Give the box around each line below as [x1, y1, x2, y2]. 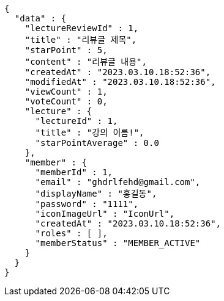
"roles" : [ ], [35, 228, 108, 238]
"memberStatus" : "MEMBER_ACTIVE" [35, 238, 201, 248]
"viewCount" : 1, [24, 87, 108, 96]
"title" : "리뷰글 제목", [24, 35, 137, 45]
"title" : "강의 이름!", [35, 128, 144, 137]
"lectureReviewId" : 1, [24, 23, 139, 33]
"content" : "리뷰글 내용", [24, 57, 147, 67]
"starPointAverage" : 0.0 [35, 138, 159, 148]
